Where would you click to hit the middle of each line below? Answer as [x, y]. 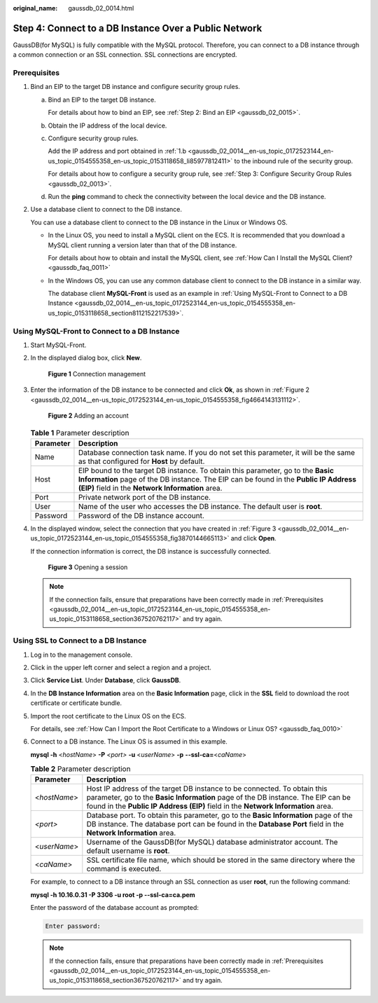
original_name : [35, 8]
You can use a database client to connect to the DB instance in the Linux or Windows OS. [159, 222]
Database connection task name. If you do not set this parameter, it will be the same [217, 452]
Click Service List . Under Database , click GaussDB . [106, 681]
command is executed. [124, 869]
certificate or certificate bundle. [76, 703]
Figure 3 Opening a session [88, 567]
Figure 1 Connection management [97, 374]
